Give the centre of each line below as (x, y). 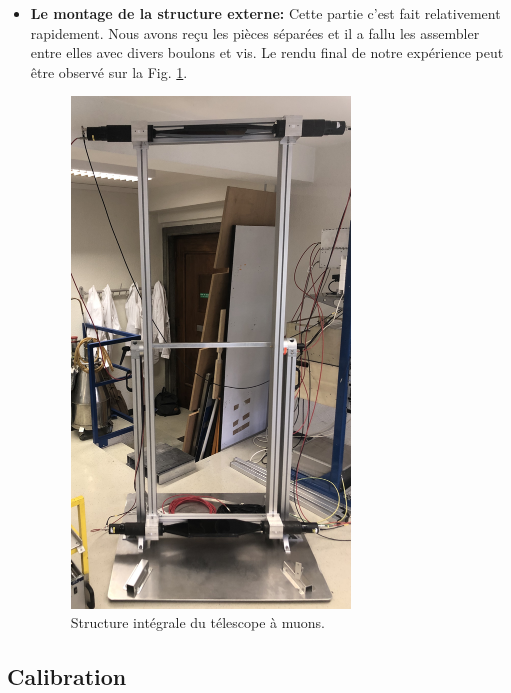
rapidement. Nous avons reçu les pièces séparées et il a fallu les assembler (255, 32)
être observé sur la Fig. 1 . (109, 71)
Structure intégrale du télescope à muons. (198, 622)
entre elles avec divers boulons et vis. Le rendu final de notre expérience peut (267, 52)
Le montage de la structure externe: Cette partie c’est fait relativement (265, 13)
